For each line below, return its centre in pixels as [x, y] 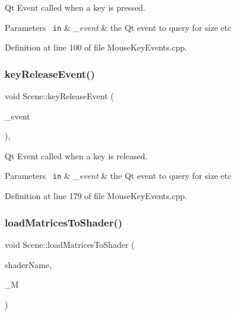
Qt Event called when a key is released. [76, 155]
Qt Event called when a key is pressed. [75, 7]
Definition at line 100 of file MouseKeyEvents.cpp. [96, 47]
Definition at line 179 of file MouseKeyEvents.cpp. [96, 196]
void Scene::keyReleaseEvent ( [60, 96]
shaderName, [28, 264]
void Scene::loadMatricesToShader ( [70, 244]
